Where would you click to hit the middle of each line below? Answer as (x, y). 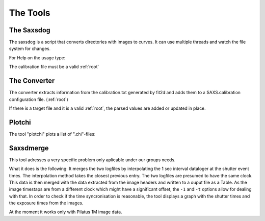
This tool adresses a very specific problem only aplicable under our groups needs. (93, 160)
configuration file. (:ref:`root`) (39, 99)
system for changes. (30, 49)
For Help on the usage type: (37, 58)
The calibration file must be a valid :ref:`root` (54, 67)
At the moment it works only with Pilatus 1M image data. (66, 212)
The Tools (30, 13)
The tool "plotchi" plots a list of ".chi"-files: (52, 134)
